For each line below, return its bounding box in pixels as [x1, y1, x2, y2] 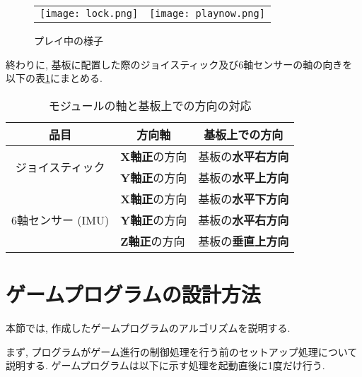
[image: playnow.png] [149, 8, 265, 19]
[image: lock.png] [40, 8, 139, 19]
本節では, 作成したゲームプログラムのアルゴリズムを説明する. [6, 320, 291, 335]
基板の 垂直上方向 [198, 232, 289, 249]
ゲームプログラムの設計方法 [6, 279, 261, 308]
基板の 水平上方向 [198, 169, 289, 186]
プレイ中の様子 [34, 33, 103, 47]
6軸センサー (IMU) [11, 211, 110, 228]
